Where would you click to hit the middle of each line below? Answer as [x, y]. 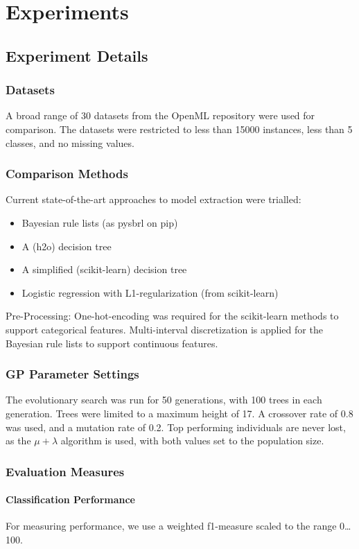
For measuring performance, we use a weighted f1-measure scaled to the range [171, 526]
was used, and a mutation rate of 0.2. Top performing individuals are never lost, [176, 427]
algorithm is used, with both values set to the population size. [192, 441]
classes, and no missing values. [70, 142]
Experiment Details [77, 55]
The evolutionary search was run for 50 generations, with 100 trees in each [164, 400]
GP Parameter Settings [72, 374]
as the [18, 441]
